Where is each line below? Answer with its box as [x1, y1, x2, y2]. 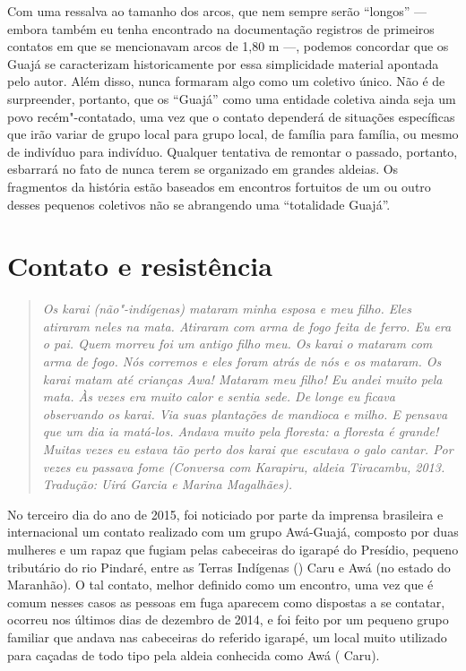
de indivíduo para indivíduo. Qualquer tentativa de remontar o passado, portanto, [7, 142, 458, 160]
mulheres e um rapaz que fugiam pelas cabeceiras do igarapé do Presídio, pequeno [7, 539, 459, 558]
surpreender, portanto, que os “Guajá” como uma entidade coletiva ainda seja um [7, 89, 456, 108]
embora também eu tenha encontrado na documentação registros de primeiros [7, 19, 435, 38]
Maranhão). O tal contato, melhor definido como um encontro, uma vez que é [7, 575, 434, 594]
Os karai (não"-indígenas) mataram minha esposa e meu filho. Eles [42, 299, 412, 318]
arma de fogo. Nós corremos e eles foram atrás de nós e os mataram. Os [42, 352, 442, 371]
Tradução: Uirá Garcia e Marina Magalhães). [42, 475, 293, 494]
